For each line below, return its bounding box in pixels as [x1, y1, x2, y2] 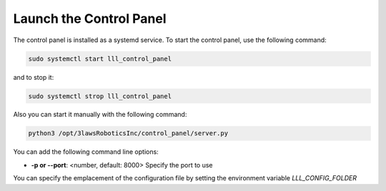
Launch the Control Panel [13, 11, 167, 26]
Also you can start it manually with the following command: [13, 110, 187, 119]
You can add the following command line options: [13, 148, 159, 156]
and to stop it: [13, 73, 54, 81]
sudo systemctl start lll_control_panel [28, 54, 172, 63]
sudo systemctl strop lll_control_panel [28, 92, 172, 100]
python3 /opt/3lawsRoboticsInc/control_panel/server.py [28, 129, 229, 138]
